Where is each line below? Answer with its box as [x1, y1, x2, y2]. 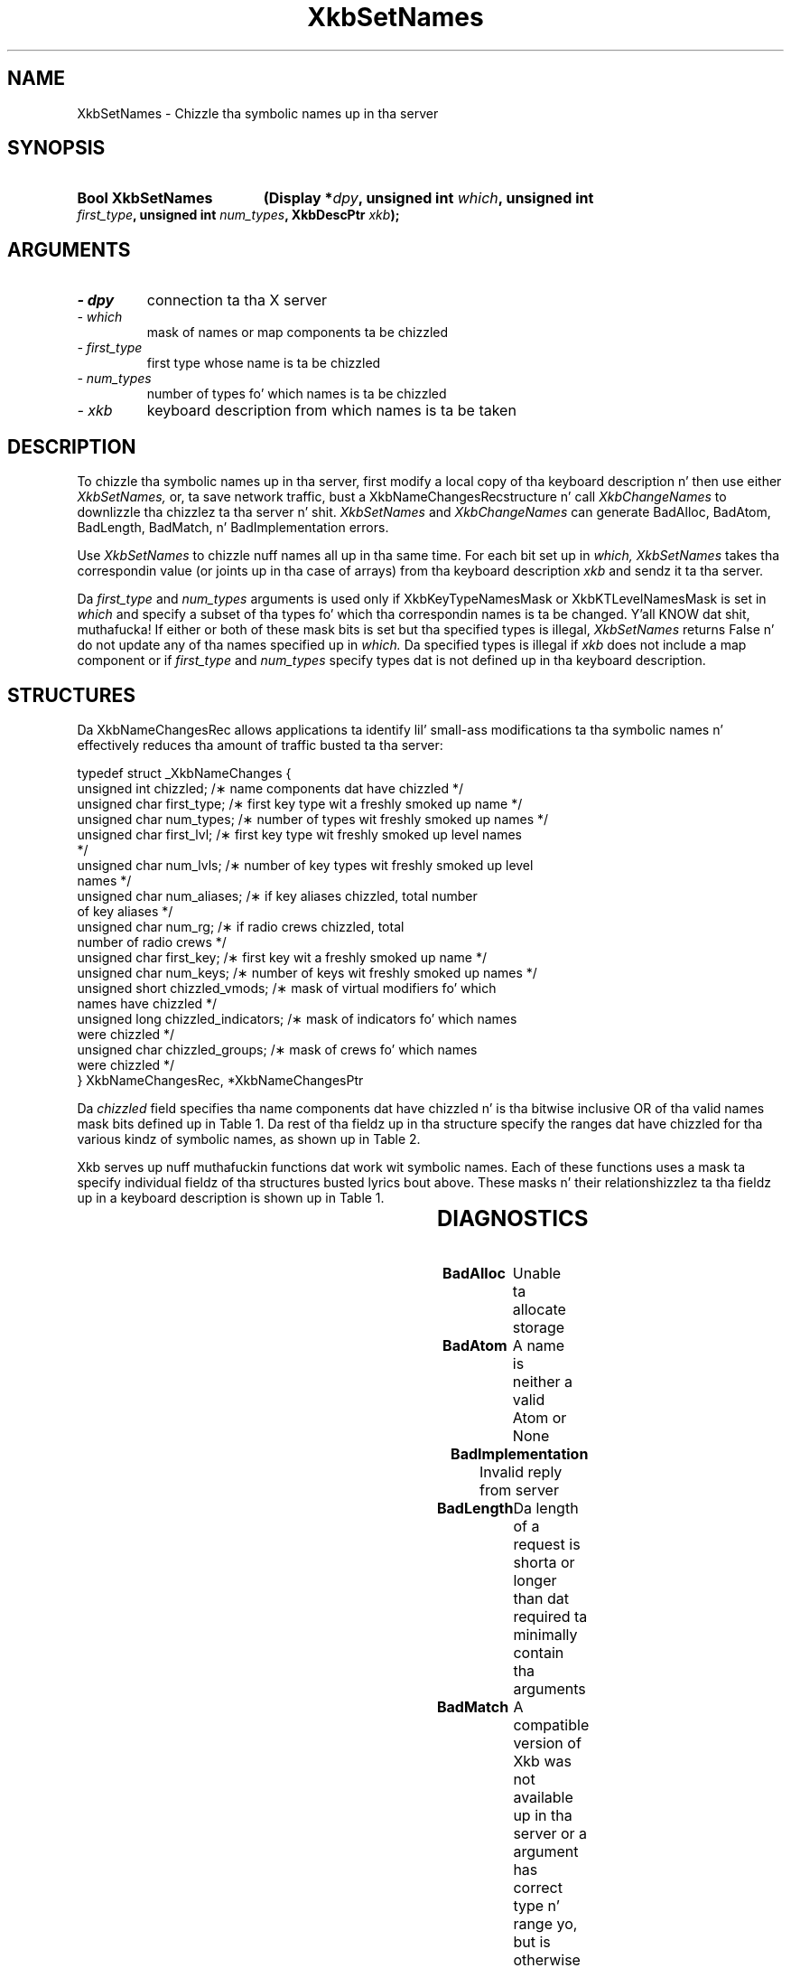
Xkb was [513, 1751, 572, 1770]
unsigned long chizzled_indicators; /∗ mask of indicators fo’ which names [77, 1010, 517, 1026]
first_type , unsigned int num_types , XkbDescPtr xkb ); [77, 207, 400, 223]
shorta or [513, 1552, 575, 1571]
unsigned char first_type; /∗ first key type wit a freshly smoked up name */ [77, 795, 523, 811]
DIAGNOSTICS [436, 1204, 589, 1232]
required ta [513, 1607, 588, 1626]
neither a [512, 1372, 573, 1391]
